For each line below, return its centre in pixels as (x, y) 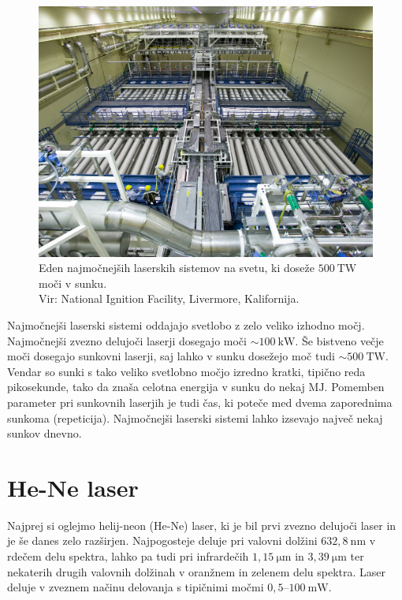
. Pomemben (354, 387)
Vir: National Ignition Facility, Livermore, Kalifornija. (169, 298)
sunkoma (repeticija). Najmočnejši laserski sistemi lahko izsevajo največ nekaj (195, 417)
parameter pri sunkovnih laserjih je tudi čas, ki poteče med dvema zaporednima (200, 402)
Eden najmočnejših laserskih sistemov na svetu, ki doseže (177, 268)
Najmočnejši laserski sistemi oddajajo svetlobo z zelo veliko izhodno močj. (186, 324)
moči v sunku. (73, 283)
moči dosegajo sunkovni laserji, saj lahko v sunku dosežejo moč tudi (171, 356)
